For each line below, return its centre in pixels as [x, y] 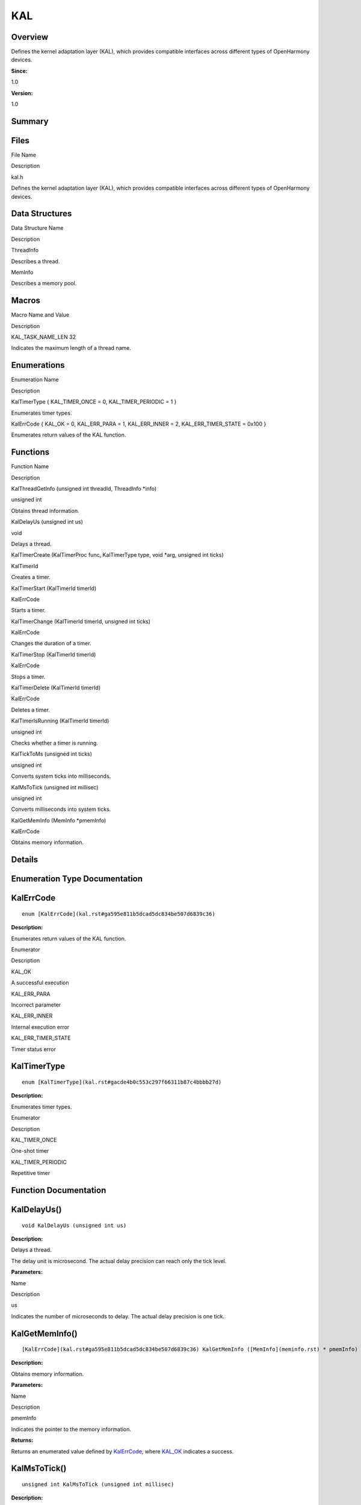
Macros [26, 301]
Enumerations [38, 365]
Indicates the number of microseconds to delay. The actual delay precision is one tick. [118, 1316]
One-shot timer [30, 1151]
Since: [19, 71]
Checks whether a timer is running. [55, 743]
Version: [22, 93]
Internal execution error [40, 1027]
